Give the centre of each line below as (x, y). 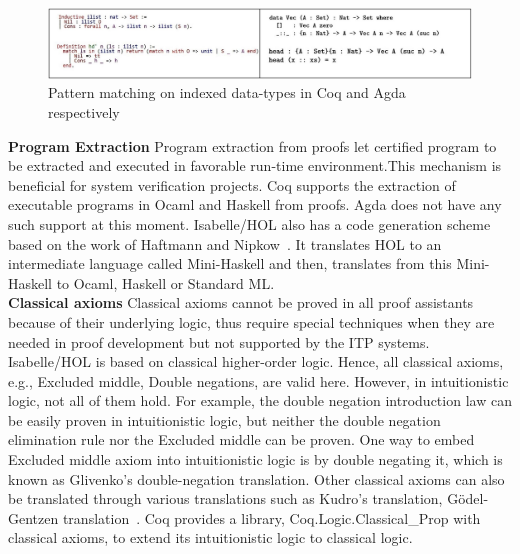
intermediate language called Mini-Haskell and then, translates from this (230, 263)
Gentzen (33, 517)
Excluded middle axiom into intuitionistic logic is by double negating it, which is (255, 459)
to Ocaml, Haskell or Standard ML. (165, 282)
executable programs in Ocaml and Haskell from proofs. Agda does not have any (255, 204)
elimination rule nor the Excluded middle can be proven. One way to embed (241, 439)
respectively (84, 111)
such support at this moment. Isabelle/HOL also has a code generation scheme (249, 223)
